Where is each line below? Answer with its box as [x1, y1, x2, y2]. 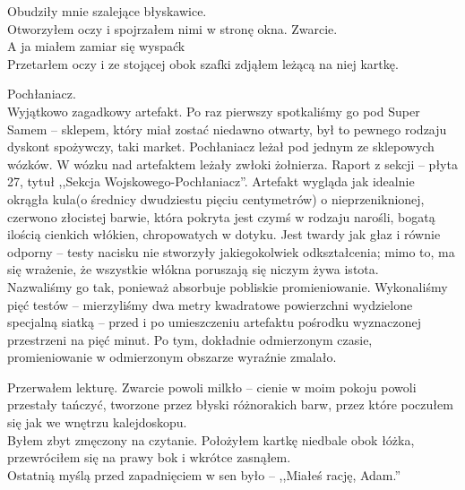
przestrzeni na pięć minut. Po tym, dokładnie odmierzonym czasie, [7, 330, 373, 348]
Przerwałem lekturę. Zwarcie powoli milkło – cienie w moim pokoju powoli [7, 377, 417, 396]
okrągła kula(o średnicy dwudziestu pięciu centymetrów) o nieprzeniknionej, [7, 189, 425, 208]
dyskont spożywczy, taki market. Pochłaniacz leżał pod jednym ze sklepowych [7, 137, 435, 156]
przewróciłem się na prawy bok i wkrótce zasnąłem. [7, 448, 291, 467]
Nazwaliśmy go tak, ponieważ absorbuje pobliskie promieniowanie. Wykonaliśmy [7, 277, 448, 296]
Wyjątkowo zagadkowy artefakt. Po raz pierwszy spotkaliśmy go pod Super [7, 101, 420, 120]
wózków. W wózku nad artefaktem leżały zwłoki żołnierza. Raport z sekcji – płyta [7, 154, 458, 173]
